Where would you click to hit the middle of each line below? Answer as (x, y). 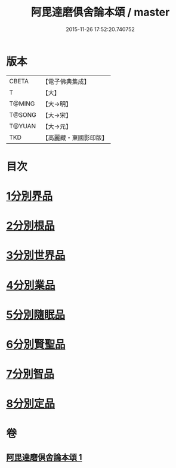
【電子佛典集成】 (66, 81)
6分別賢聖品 (36, 345)
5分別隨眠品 (36, 315)
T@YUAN (23, 126)
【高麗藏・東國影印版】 (75, 137)
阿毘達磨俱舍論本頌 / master (100, 12)
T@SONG (23, 114)
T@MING (22, 104)
